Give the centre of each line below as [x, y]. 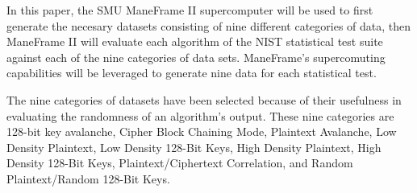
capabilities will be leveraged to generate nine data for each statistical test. [192, 73]
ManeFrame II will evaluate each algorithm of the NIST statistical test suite [195, 41]
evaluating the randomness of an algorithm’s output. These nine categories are [200, 115]
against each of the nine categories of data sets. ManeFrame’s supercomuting [196, 57]
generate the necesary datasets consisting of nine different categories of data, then [209, 25]
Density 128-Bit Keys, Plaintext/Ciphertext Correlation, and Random [180, 163]
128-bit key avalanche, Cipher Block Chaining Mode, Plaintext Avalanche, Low [202, 131]
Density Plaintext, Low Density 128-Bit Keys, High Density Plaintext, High [194, 147]
